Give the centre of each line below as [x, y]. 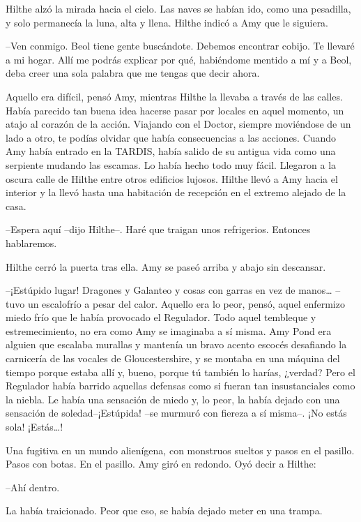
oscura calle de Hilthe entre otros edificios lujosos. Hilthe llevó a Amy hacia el [172, 178]
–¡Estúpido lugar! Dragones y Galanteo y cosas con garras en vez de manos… [169, 290]
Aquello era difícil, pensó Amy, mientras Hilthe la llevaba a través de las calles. [174, 96]
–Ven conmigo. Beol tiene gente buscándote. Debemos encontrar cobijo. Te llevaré [180, 46]
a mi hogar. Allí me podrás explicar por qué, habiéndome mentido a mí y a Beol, [179, 59]
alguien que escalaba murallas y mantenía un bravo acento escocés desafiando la [176, 344]
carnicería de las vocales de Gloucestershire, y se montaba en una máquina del [173, 358]
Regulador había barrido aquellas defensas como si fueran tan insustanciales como [180, 386]
